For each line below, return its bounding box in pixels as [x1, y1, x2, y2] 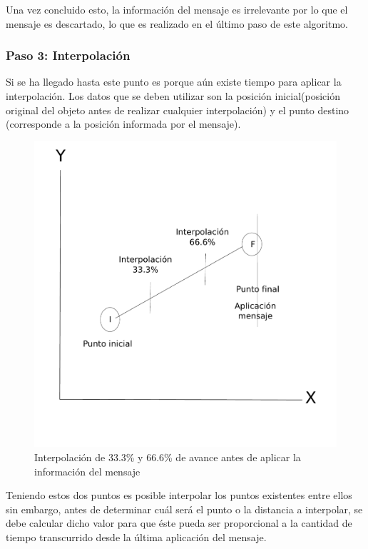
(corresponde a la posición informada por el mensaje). [6, 116, 241, 131]
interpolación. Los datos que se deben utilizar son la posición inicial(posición [6, 89, 340, 103]
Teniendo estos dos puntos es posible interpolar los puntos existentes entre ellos [6, 488, 352, 503]
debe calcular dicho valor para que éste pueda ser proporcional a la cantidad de [6, 515, 352, 530]
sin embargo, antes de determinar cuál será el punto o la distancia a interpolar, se [6, 501, 363, 516]
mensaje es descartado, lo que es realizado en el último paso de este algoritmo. [6, 16, 349, 31]
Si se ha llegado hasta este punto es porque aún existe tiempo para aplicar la [6, 74, 342, 89]
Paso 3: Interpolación [6, 46, 131, 64]
